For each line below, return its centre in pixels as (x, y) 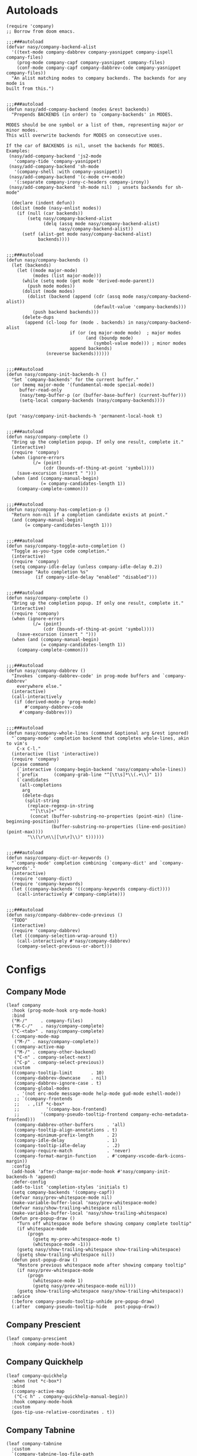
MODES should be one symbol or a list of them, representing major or (95, 125)
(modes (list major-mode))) (67, 276)
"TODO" (20, 920)
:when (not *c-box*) (37, 1381)
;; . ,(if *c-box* (39, 1104)
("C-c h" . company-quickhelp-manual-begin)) (71, 1397)
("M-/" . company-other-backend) (55, 1052)
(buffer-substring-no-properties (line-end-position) (119, 826)
